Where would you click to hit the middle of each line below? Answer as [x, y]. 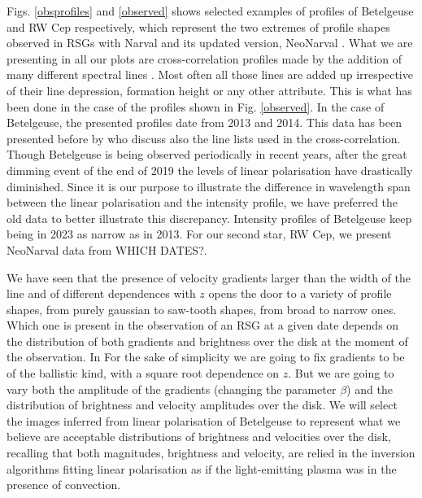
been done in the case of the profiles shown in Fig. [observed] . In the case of [196, 106]
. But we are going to [341, 373]
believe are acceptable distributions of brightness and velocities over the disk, [199, 437]
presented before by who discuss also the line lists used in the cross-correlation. [204, 138]
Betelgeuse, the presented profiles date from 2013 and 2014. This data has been [204, 122]
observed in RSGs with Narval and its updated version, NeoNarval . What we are [210, 43]
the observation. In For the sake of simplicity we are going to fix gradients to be [206, 357]
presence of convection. [64, 485]
